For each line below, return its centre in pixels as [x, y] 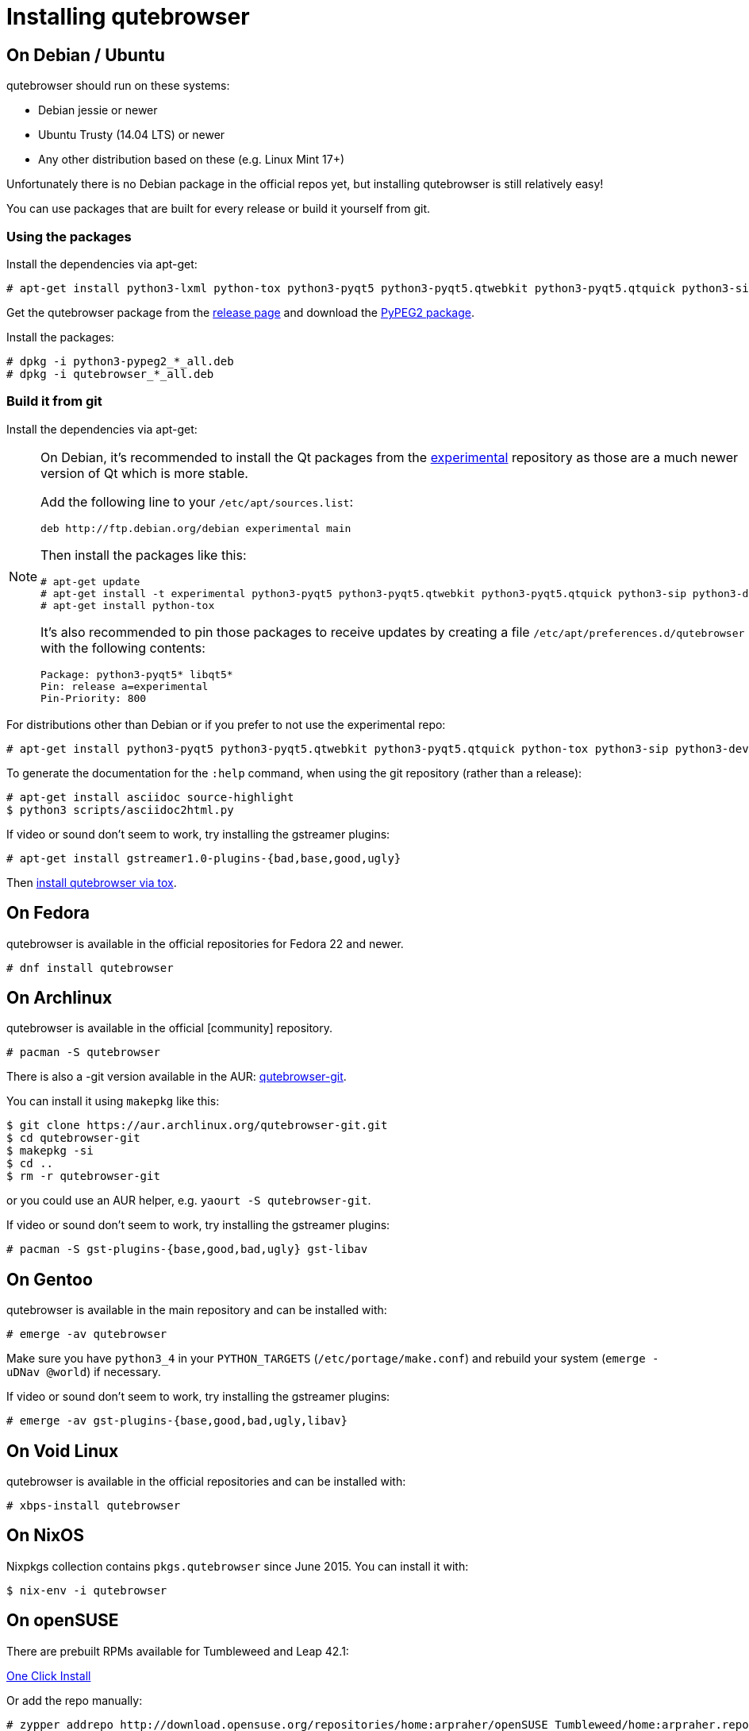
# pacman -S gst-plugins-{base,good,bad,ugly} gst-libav [187, 1249]
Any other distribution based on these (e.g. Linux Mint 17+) [192, 160]
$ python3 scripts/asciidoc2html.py [120, 810]
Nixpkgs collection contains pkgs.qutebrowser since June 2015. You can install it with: [238, 1566]
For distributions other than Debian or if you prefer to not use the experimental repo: [226, 724]
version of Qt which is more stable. [144, 473]
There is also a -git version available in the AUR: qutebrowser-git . [177, 1077]
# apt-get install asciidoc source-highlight [150, 797]
